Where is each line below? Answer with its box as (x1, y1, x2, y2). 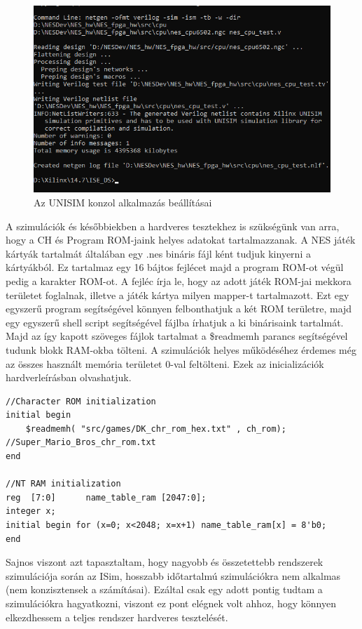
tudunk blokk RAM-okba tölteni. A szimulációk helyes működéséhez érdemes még (6, 342, 357, 357)
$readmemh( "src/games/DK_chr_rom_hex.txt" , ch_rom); (25, 423, 286, 434)
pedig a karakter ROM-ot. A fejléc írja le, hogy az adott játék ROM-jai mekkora (6, 273, 351, 288)
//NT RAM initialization (6, 479, 121, 489)
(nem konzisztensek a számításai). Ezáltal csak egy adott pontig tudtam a (6, 582, 323, 597)
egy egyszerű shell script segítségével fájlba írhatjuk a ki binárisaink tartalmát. (6, 314, 344, 329)
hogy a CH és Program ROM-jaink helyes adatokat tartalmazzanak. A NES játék (6, 232, 356, 247)
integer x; (6, 506, 56, 517)
